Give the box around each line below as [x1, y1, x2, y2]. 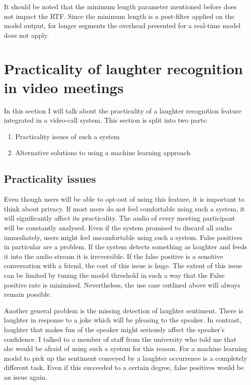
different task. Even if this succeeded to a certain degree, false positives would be [4, 362, 244, 372]
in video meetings [4, 77, 124, 97]
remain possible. [4, 289, 52, 299]
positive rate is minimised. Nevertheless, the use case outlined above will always [4, 279, 240, 289]
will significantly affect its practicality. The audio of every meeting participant [4, 213, 236, 223]
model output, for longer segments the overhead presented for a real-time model [4, 20, 241, 31]
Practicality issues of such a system [15, 131, 120, 141]
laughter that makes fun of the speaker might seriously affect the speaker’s [4, 324, 225, 334]
